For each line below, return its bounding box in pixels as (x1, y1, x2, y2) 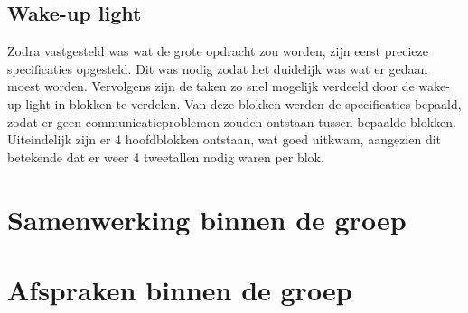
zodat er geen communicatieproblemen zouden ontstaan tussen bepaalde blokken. (7, 112, 456, 131)
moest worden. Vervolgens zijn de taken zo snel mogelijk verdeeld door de (7, 77, 415, 96)
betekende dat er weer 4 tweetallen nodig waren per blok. (7, 147, 324, 166)
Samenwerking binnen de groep (7, 200, 407, 237)
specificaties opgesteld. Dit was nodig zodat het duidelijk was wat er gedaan (7, 59, 428, 78)
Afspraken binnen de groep (7, 271, 352, 308)
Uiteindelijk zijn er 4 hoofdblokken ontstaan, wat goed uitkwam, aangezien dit (7, 130, 442, 149)
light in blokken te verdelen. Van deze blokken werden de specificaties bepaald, (25, 94, 462, 113)
